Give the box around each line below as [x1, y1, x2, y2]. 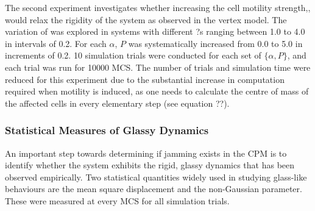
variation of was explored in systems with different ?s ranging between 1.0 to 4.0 [5, 25, 305, 38]
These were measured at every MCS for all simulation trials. [5, 194, 230, 207]
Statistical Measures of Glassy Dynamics [5, 123, 209, 138]
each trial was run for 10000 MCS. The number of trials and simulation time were [5, 60, 311, 73]
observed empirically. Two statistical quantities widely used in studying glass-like [5, 170, 307, 183]
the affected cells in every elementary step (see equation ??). [5, 96, 230, 109]
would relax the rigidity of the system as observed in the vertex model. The [5, 13, 287, 26]
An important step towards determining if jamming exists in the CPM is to [5, 146, 287, 159]
